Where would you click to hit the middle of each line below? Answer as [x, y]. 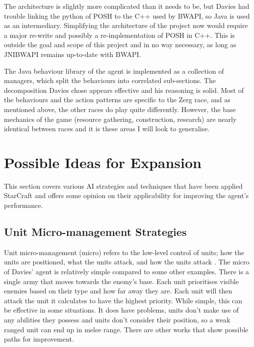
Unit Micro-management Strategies [95, 232]
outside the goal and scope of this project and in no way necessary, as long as [120, 44]
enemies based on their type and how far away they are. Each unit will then [118, 291]
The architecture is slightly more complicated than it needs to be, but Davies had [127, 6]
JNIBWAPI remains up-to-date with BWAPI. [73, 54]
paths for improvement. [39, 339]
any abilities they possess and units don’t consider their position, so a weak [117, 319]
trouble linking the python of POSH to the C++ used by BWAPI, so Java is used [127, 15]
